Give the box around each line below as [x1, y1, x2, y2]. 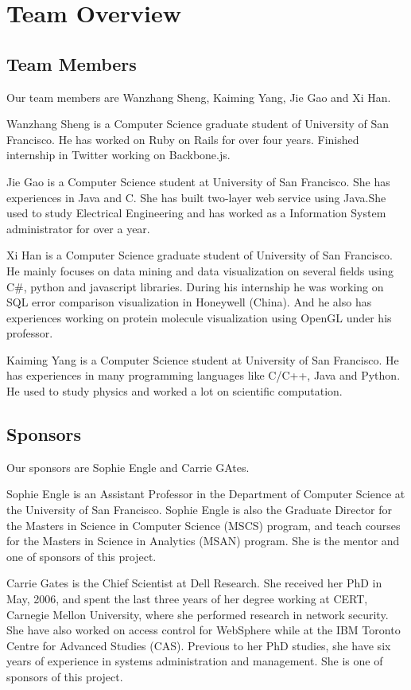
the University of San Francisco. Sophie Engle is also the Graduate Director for [6, 501, 393, 518]
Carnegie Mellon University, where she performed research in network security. [6, 606, 389, 622]
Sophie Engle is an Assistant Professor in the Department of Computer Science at [6, 485, 405, 502]
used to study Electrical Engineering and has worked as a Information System [6, 205, 386, 221]
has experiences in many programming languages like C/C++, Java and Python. [6, 367, 401, 384]
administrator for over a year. [6, 220, 150, 236]
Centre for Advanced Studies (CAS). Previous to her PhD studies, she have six [6, 637, 391, 653]
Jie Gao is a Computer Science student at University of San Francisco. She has [6, 173, 390, 189]
